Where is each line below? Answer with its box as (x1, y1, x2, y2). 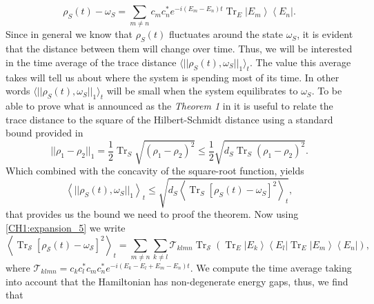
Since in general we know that (6, 27, 132, 41)
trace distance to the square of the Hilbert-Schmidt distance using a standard (6, 112, 333, 126)
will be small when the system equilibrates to (106, 83, 298, 98)
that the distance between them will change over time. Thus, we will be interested (6, 41, 353, 56)
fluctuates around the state (168, 27, 283, 41)
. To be (311, 83, 342, 98)
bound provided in (6, 125, 83, 140)
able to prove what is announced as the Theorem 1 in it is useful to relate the (6, 98, 333, 112)
